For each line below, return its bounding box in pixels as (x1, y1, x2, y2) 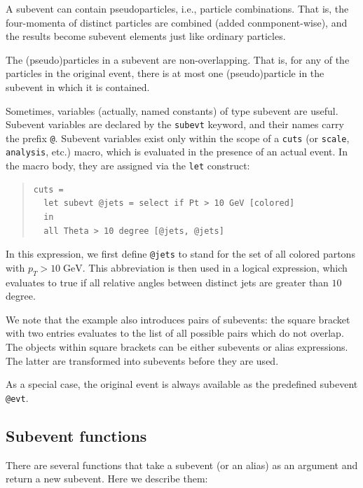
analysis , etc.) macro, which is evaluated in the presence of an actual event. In (6, 144, 348, 159)
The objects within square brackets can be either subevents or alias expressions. (6, 339, 348, 354)
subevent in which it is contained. (6, 79, 150, 94)
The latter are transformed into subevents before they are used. (6, 353, 279, 368)
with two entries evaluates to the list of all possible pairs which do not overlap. (6, 326, 344, 340)
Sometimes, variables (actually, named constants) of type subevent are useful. (6, 103, 338, 118)
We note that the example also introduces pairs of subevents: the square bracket (6, 312, 350, 326)
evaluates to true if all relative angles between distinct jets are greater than (6, 274, 329, 289)
